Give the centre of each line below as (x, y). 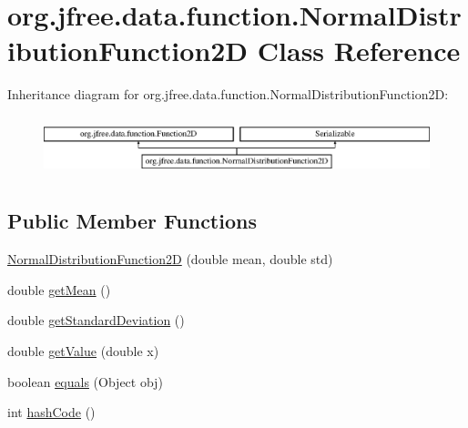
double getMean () (59, 289)
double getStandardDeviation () (96, 320)
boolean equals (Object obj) (85, 381)
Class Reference (359, 51)
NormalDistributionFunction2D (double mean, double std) (170, 259)
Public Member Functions (132, 221)
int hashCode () (51, 412)
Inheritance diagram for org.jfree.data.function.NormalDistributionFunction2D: (228, 94)
